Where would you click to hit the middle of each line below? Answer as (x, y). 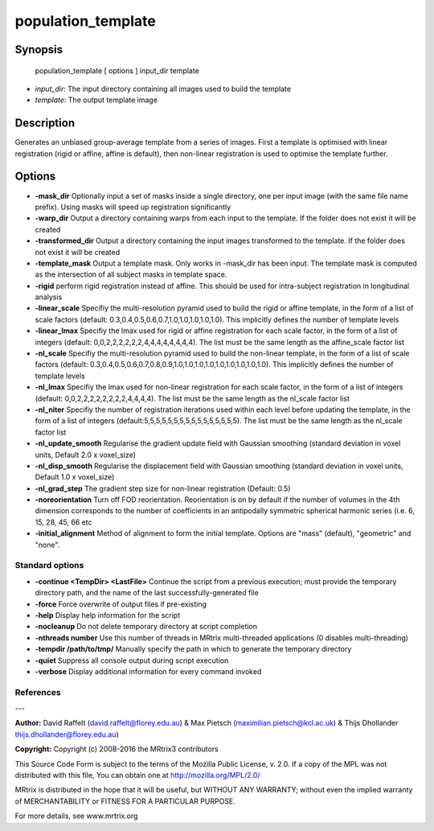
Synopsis (39, 49)
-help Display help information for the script (108, 615)
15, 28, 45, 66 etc (63, 522)
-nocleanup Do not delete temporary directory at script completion (146, 627)
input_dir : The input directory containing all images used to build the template (163, 88)
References (38, 692)
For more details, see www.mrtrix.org (76, 816)
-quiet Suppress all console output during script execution (132, 660)
